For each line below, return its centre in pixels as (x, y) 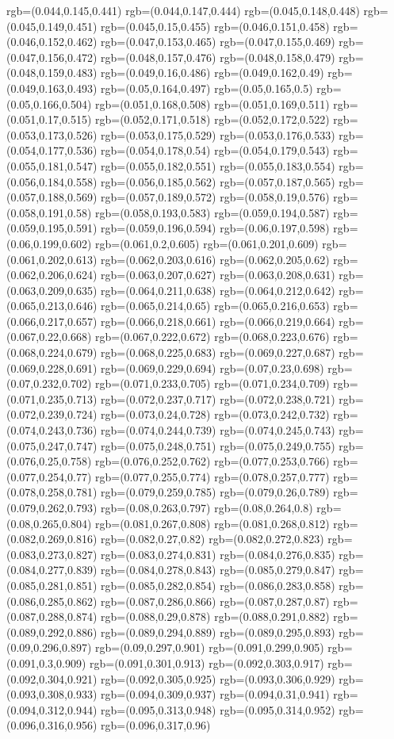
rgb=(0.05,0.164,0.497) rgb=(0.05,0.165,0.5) (207, 88)
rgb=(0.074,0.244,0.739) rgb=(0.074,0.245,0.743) (218, 430)
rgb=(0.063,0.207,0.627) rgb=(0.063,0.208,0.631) (218, 275)
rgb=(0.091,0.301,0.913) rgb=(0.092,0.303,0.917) (207, 662)
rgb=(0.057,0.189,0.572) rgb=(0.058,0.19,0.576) (215, 197)
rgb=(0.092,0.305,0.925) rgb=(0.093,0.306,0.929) (218, 678)
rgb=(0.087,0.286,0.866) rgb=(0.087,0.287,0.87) (215, 601)
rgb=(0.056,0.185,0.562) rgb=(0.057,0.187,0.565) (218, 181)
